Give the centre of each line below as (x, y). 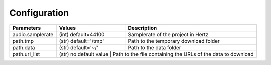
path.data (24, 47)
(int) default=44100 (82, 34)
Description (143, 28)
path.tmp (23, 41)
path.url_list (26, 54)
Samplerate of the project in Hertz (168, 34)
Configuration (39, 13)
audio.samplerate (33, 34)
